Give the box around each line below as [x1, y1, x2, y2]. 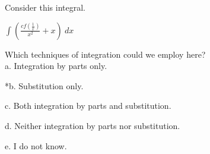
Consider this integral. [5, 1, 85, 13]
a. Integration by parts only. [5, 59, 107, 72]
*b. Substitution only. [5, 79, 84, 92]
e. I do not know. [5, 139, 67, 152]
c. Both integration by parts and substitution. [5, 99, 171, 112]
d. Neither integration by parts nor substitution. [5, 119, 180, 131]
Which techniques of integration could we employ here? [5, 48, 206, 60]
